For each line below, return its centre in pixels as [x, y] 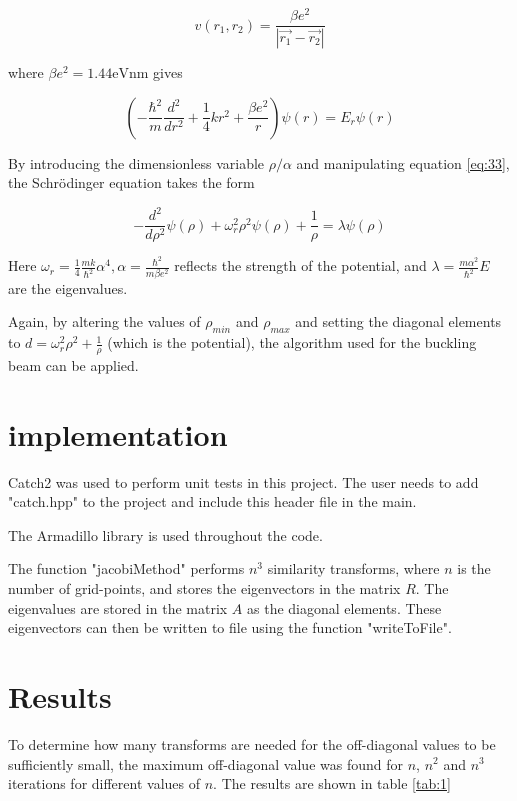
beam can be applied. [73, 364]
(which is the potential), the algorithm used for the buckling [292, 342]
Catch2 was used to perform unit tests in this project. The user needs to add [243, 481]
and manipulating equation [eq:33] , [403, 162]
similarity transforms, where [353, 568]
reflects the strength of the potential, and [300, 265]
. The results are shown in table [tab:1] [332, 783]
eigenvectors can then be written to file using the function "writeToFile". [230, 627]
